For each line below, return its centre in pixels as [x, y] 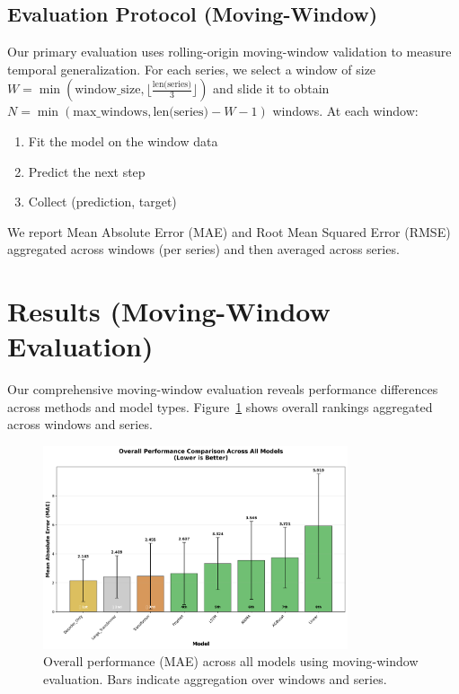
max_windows [110, 113]
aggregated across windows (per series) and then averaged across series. [203, 249]
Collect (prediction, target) [102, 202]
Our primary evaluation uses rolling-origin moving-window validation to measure [229, 52]
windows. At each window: [345, 111]
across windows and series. [80, 424]
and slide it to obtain [271, 88]
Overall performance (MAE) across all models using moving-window [231, 661]
